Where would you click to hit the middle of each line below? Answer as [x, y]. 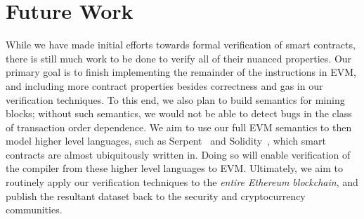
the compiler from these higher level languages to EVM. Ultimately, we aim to [174, 168]
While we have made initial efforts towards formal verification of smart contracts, [181, 45]
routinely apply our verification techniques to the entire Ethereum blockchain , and [182, 182]
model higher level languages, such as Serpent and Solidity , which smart [166, 141]
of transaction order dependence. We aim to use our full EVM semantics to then [179, 127]
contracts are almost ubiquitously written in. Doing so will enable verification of [178, 154]
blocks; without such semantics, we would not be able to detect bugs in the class [179, 113]
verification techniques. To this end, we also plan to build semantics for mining [175, 99]
